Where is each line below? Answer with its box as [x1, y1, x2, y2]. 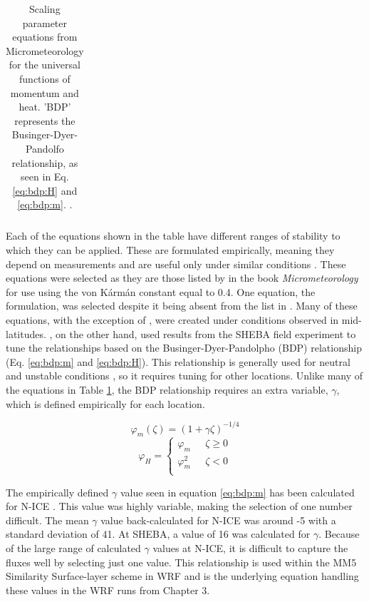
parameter [22, 15, 68, 30]
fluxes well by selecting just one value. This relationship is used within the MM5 [6, 554, 357, 569]
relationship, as [11, 155, 78, 170]
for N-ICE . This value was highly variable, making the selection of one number [6, 499, 353, 514]
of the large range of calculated [6, 541, 141, 556]
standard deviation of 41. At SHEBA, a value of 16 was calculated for [6, 526, 311, 541]
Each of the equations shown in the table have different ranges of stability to [6, 228, 341, 243]
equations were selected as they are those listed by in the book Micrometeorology [6, 270, 358, 285]
